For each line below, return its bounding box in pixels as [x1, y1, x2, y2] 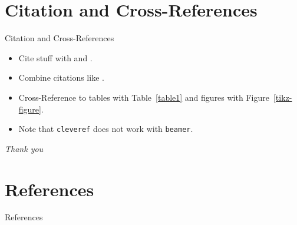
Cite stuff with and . [18, 51, 93, 64]
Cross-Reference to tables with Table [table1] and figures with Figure [18, 91, 269, 103]
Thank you [5, 142, 44, 154]
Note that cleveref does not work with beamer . [18, 123, 193, 135]
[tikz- [273, 91, 292, 103]
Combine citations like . [18, 71, 104, 84]
